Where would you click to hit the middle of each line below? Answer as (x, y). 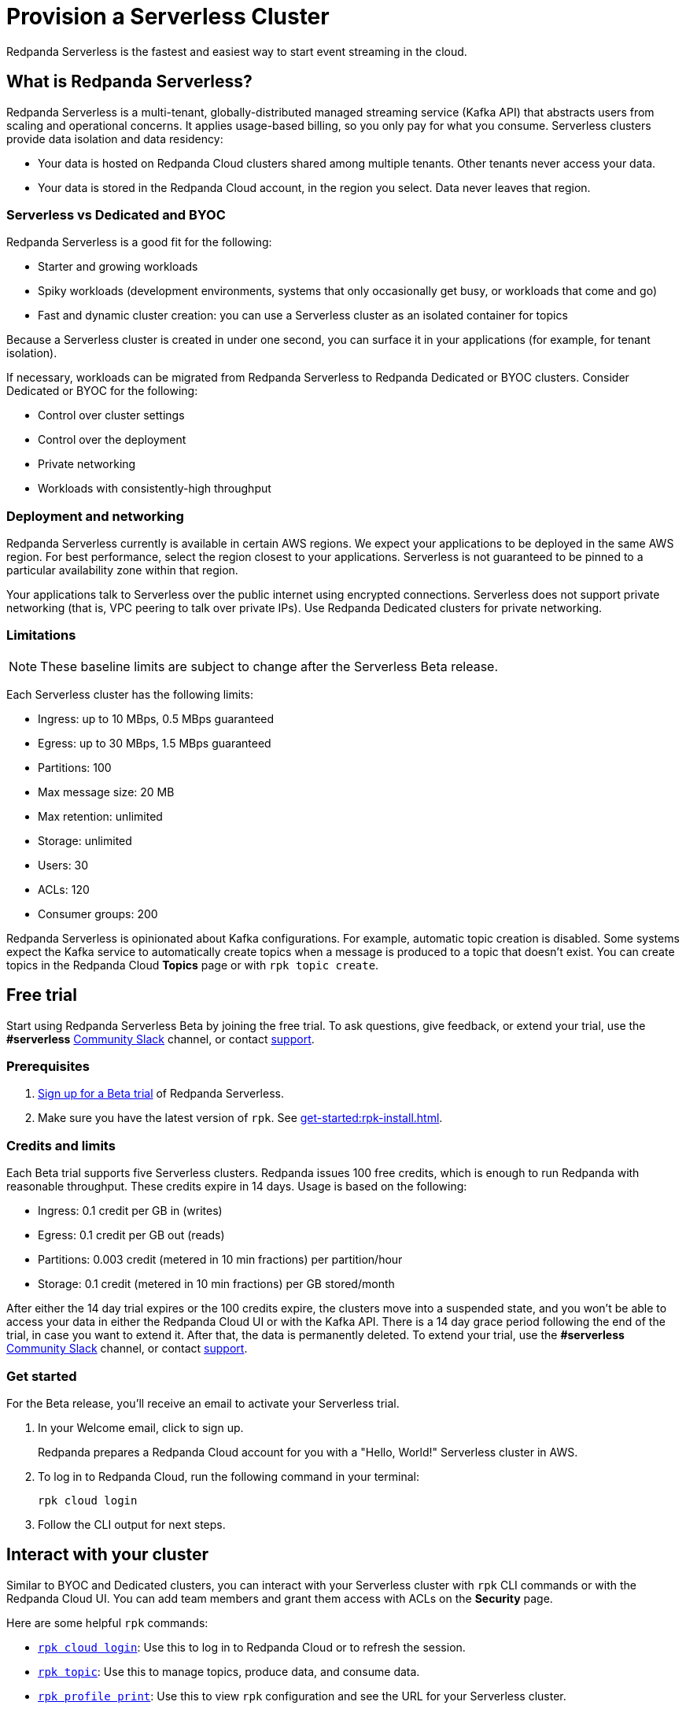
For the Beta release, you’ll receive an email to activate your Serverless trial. (203, 1403)
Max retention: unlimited (100, 816)
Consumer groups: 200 (98, 914)
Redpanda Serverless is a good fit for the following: (139, 242)
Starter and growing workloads (118, 267)
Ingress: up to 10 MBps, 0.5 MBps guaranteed (156, 718)
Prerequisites (48, 1067)
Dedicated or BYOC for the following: (102, 391)
